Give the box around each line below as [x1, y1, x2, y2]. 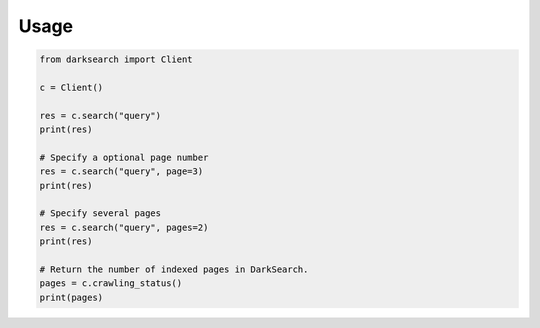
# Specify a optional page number [39, 151, 209, 163]
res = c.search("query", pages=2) [39, 221, 209, 233]
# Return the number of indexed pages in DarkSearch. [39, 264, 309, 275]
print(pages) [39, 291, 104, 303]
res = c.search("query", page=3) [39, 166, 204, 177]
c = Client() [39, 81, 104, 93]
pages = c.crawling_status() [39, 278, 183, 289]
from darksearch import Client [39, 54, 194, 65]
